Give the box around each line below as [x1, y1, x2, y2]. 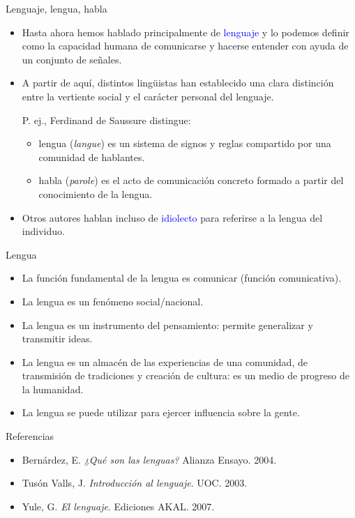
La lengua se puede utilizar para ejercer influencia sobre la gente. [22, 405, 300, 420]
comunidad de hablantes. [38, 149, 145, 164]
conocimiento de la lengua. [38, 186, 153, 201]
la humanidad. [22, 381, 84, 396]
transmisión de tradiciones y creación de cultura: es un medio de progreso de [22, 368, 350, 383]
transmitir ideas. [22, 331, 93, 346]
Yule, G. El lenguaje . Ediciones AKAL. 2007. [22, 498, 215, 513]
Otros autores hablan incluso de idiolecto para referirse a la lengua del [22, 210, 323, 224]
